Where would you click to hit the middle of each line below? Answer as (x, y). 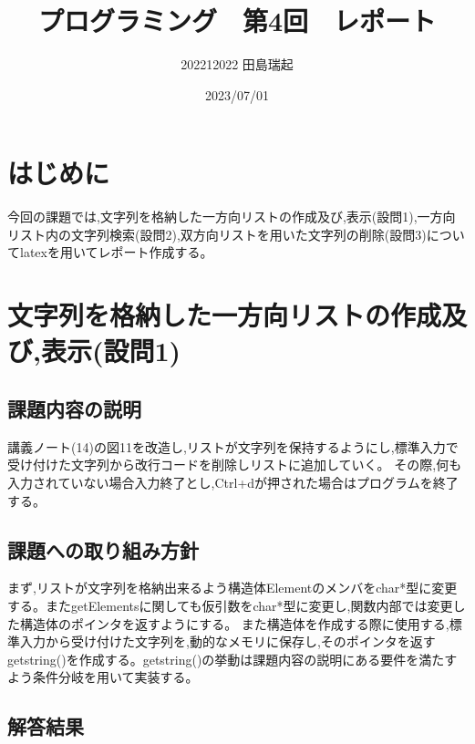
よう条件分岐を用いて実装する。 (103, 677)
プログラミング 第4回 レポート (237, 21)
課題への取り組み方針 (103, 549)
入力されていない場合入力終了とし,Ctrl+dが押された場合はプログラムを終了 (233, 482)
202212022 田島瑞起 (237, 64)
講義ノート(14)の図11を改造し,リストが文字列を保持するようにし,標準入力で (233, 446)
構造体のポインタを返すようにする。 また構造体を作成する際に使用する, (234, 623)
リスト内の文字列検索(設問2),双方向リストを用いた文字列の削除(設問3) (217, 234)
